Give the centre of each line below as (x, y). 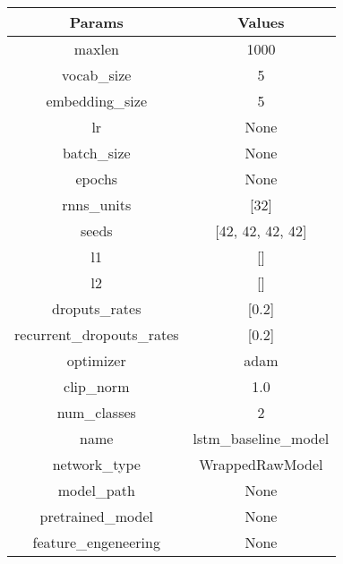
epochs (97, 179)
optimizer (96, 360)
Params (96, 22)
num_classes (96, 412)
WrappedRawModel (261, 464)
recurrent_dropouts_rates (97, 334)
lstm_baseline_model (261, 438)
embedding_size (97, 101)
